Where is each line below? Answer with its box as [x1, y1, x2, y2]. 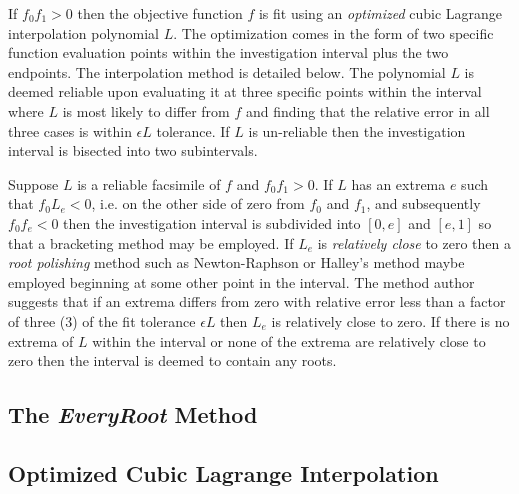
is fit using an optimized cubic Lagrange [258, 3, 503, 23]
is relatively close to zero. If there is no [271, 310, 510, 331]
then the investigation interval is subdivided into [63, 212, 361, 233]
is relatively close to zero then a [317, 232, 511, 253]
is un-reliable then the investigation [248, 120, 466, 141]
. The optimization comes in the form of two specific [173, 22, 494, 43]
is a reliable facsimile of [77, 173, 221, 194]
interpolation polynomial [8, 22, 159, 43]
